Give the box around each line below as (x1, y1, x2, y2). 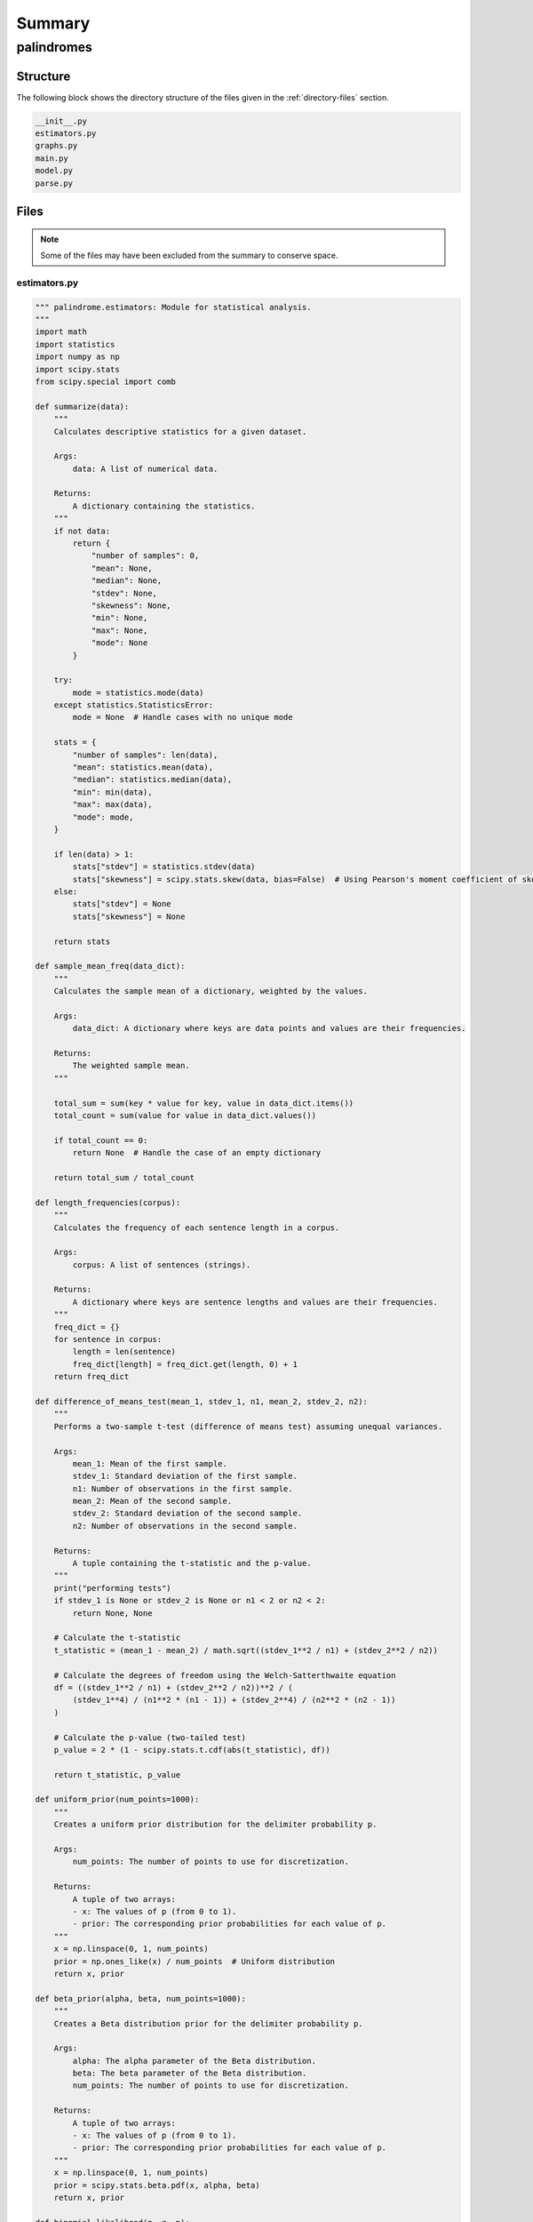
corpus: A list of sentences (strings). (72, 1259, 251, 1270)
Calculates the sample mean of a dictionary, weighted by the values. (53, 987, 369, 996)
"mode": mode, (72, 811, 134, 822)
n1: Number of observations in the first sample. (72, 1483, 293, 1493)
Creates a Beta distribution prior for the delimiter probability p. (53, 2018, 363, 2028)
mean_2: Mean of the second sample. (72, 1496, 233, 1507)
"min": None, (91, 613, 148, 623)
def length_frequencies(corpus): (35, 1197, 181, 1208)
